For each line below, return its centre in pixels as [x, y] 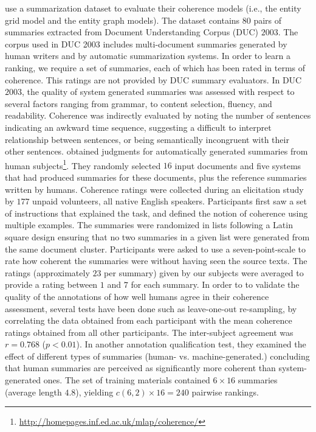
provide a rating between [51, 284]
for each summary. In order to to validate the [215, 284]
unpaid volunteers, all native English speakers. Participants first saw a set [170, 201]
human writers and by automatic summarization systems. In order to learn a [148, 56]
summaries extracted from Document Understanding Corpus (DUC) [132, 32]
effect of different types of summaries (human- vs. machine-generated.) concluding [157, 356]
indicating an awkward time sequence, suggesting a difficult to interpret [138, 127]
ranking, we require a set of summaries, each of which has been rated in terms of [155, 67]
